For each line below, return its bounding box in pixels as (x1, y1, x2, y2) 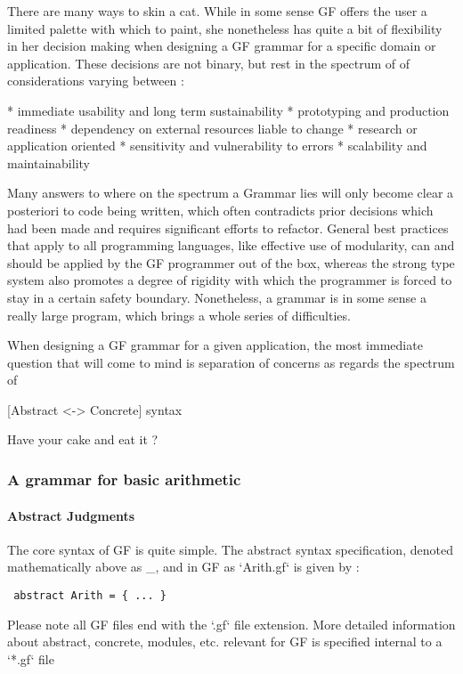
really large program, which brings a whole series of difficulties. (7, 305, 351, 324)
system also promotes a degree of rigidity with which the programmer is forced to (7, 271, 452, 289)
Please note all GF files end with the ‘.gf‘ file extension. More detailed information (7, 614, 456, 633)
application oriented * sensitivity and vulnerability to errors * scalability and (7, 136, 427, 155)
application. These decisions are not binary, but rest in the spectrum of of (7, 53, 410, 72)
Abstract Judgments (7, 506, 135, 524)
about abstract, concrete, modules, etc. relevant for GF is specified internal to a (7, 632, 443, 651)
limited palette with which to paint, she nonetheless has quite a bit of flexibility (7, 19, 443, 37)
